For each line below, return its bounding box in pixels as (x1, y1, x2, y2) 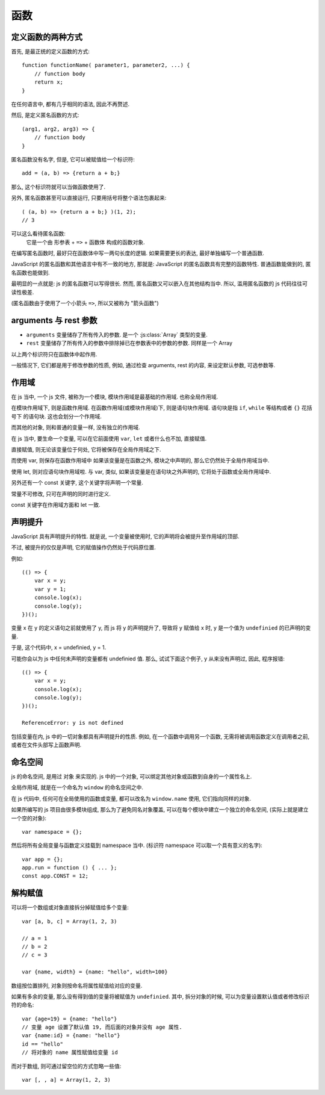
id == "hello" (22, 1040, 63, 1047)
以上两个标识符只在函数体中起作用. (11, 350, 97, 358)
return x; (34, 79, 63, 85)
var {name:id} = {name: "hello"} (22, 1032, 120, 1039)
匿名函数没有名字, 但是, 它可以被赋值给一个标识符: (11, 155, 135, 163)
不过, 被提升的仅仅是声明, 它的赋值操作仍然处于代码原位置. (11, 544, 156, 551)
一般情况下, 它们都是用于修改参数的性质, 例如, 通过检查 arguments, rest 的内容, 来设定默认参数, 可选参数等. (11, 362, 276, 369)
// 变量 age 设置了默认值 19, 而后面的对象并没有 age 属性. (22, 1024, 183, 1031)
